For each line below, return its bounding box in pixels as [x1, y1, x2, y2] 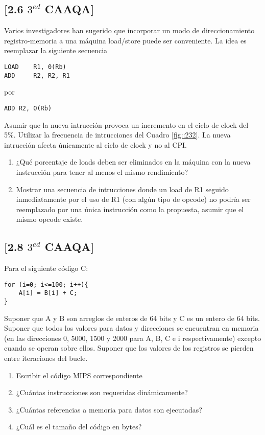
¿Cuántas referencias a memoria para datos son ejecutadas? [16, 404, 202, 415]
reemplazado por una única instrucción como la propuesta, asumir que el [16, 203, 244, 214]
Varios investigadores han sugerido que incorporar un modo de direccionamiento [4, 25, 255, 36]
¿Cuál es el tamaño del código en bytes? [16, 421, 142, 432]
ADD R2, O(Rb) [4, 104, 52, 112]
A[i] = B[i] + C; [18, 289, 78, 297]
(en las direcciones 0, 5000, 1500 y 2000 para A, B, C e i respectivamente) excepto [4, 332, 261, 343]
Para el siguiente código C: [4, 263, 88, 273]
